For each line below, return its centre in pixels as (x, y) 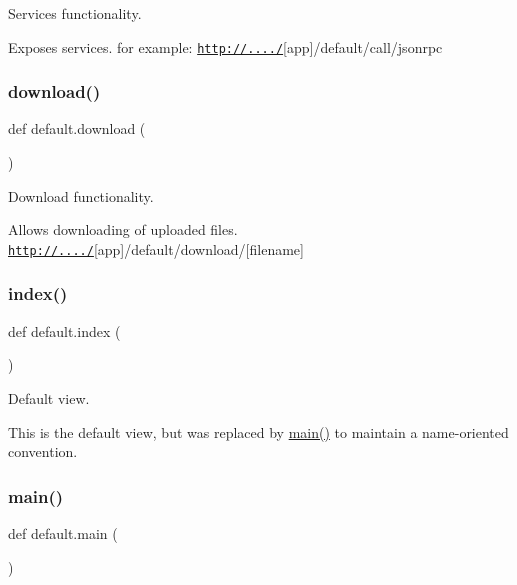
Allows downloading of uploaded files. (123, 229)
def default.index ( (64, 330)
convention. (43, 451)
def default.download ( (77, 128)
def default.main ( (63, 532)
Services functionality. (75, 13)
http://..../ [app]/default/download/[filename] (156, 248)
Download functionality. (81, 195)
